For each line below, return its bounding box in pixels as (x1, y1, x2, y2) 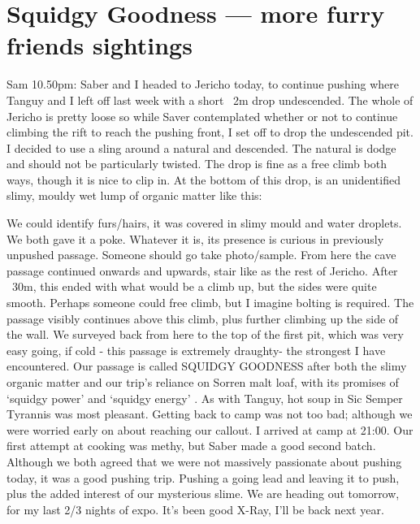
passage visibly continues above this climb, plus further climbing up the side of (6, 310, 399, 327)
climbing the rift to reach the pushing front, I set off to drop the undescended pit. (6, 123, 414, 141)
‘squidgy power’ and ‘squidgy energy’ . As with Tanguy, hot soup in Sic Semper (6, 389, 403, 406)
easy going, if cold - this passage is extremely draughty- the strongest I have (6, 341, 386, 358)
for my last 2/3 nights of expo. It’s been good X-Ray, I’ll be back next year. (6, 500, 384, 518)
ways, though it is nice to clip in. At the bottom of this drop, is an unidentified (6, 171, 401, 188)
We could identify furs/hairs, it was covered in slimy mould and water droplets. (6, 214, 402, 232)
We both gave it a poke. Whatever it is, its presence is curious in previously (6, 230, 384, 247)
